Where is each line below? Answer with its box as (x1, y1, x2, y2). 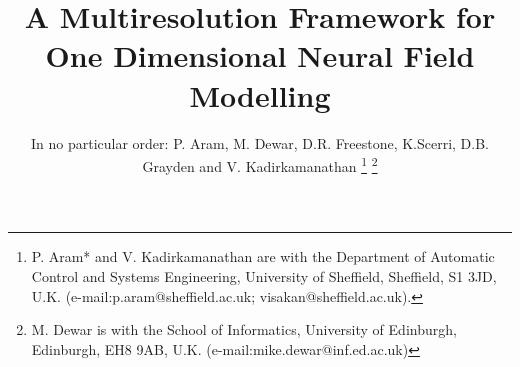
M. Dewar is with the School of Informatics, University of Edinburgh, (31, 319, 457, 340)
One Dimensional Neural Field (45, 35, 475, 76)
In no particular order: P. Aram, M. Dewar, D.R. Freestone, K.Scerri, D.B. (31, 132, 489, 153)
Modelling (189, 74, 331, 115)
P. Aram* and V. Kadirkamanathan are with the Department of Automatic (31, 246, 495, 267)
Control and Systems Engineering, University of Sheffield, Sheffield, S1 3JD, (31, 265, 497, 286)
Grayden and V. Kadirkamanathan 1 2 (142, 153, 378, 176)
